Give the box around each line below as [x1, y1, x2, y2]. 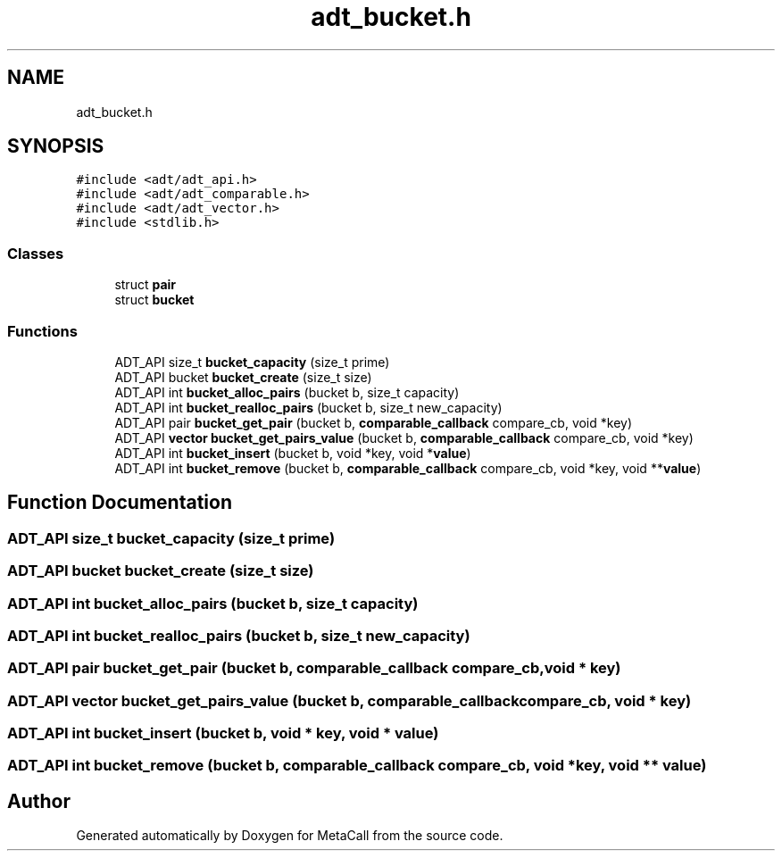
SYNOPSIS [7, 135, 104, 158]
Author [7, 789, 71, 812]
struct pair [114, 277, 177, 293]
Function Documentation [7, 491, 232, 514]
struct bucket [114, 292, 195, 308]
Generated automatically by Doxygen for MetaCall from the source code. [76, 828, 503, 844]
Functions [7, 321, 78, 340]
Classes [7, 244, 64, 262]
